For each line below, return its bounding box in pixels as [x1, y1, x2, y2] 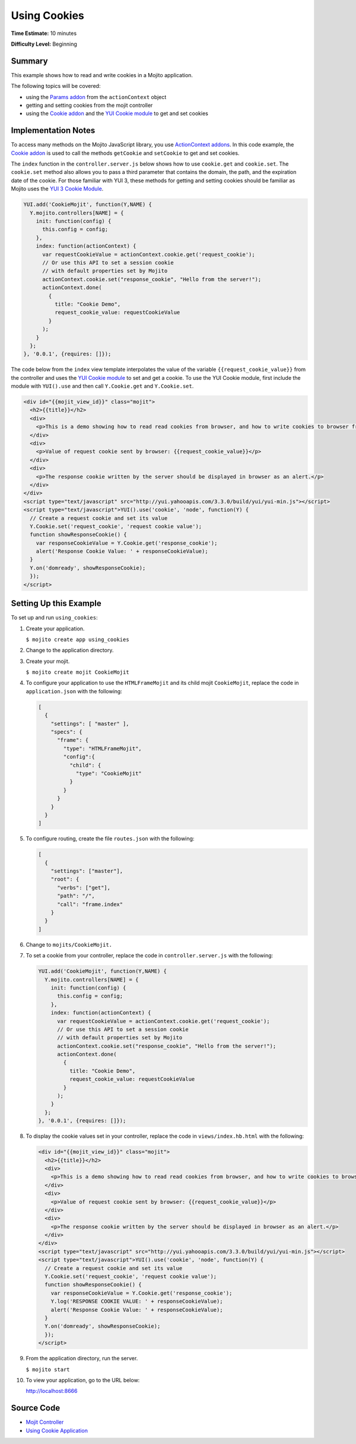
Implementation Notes [11, 125, 96, 136]
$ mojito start [26, 1366, 71, 1373]
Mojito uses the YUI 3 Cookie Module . [11, 185, 104, 192]
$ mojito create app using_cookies [26, 636, 130, 643]
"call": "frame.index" [57, 901, 123, 907]
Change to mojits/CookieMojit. [26, 941, 113, 948]
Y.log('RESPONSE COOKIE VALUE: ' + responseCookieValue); [50, 1298, 223, 1305]
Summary [11, 56, 48, 66]
